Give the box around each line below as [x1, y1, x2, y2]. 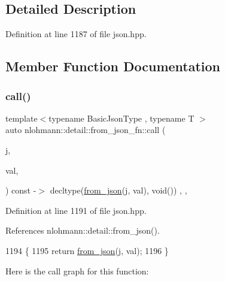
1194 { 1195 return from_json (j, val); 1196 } [5, 244, 169, 256]
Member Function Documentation [5, 57, 221, 75]
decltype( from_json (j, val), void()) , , [50, 184, 187, 197]
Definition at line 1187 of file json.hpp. [5, 28, 147, 40]
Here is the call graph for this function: [5, 264, 149, 277]
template [5, 111, 38, 124]
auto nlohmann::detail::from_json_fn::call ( [5, 123, 166, 136]
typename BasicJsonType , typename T [48, 111, 194, 124]
